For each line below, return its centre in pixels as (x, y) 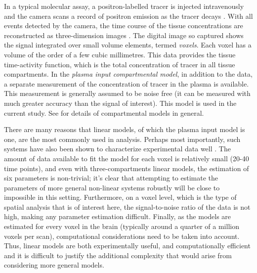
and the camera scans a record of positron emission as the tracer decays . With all (128, 16)
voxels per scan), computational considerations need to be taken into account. (122, 236)
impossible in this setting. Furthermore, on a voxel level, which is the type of (120, 197)
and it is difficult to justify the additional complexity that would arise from (118, 255)
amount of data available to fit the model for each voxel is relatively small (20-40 (127, 158)
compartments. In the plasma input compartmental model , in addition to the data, (128, 74)
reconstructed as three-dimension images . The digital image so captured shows (124, 35)
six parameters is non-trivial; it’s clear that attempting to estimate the (111, 178)
